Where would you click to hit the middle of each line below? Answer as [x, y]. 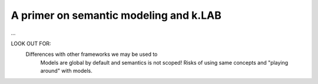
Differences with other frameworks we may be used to [92, 54]
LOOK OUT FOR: [31, 43]
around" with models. [66, 71]
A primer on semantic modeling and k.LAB [116, 15]
